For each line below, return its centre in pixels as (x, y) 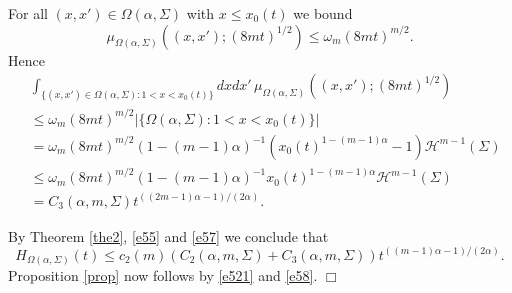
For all (28, 13)
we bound (323, 13)
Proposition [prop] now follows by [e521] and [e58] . (163, 275)
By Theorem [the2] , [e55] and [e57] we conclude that (168, 235)
